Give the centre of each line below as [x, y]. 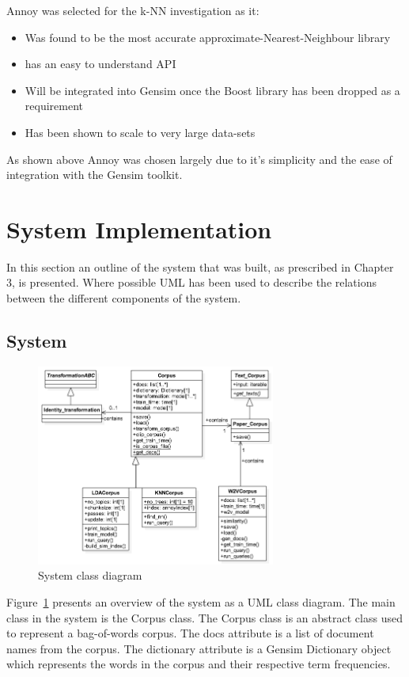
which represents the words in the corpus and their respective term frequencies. [199, 664]
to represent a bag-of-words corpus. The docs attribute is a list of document [190, 633]
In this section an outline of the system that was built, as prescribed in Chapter [200, 266]
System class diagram [90, 575]
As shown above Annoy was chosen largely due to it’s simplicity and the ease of [199, 159]
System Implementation [139, 228]
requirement [54, 106]
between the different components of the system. [124, 298]
